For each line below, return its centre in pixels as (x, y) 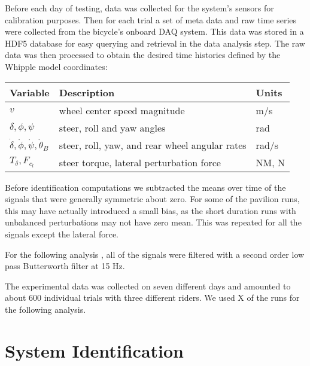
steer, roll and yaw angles (112, 127)
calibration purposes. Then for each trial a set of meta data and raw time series (151, 19)
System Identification (95, 350)
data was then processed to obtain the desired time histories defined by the (143, 55)
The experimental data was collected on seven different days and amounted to (148, 286)
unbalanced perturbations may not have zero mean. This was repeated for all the (153, 222)
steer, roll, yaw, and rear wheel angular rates (153, 145)
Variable (30, 92)
